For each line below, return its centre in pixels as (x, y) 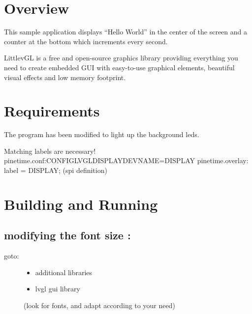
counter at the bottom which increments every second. (86, 41)
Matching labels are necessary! (50, 151)
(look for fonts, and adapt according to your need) (99, 305)
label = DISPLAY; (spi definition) (56, 170)
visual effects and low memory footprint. (65, 77)
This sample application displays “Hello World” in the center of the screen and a (126, 32)
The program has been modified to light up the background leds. (102, 134)
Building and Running (81, 204)
